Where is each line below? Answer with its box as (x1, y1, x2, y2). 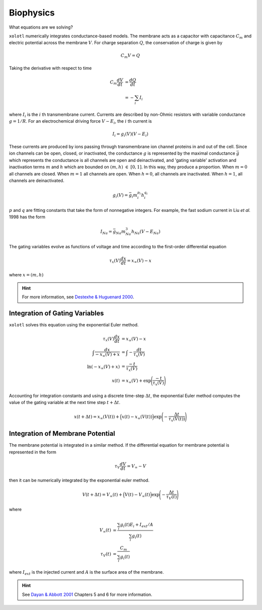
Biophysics (9, 7, 55, 18)
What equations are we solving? (9, 24, 73, 30)
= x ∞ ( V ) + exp (121, 378, 151, 385)
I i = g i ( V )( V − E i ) (112, 131, 149, 138)
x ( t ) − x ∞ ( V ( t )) (121, 414, 153, 421)
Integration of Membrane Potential (9, 430, 115, 438)
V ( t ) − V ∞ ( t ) (124, 492, 150, 499)
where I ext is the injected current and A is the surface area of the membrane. (9, 569, 164, 576)
